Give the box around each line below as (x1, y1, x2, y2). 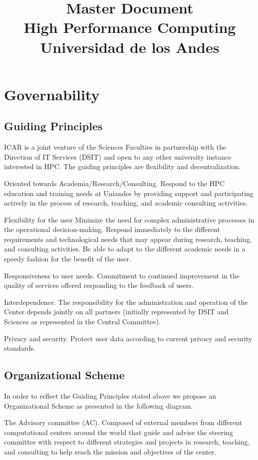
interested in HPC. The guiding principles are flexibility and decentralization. (4, 161, 241, 172)
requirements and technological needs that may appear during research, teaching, (4, 233, 252, 244)
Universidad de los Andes (40, 36, 220, 57)
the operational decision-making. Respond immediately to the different (4, 224, 220, 234)
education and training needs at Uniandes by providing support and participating (4, 188, 254, 198)
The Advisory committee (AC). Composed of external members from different (4, 417, 243, 428)
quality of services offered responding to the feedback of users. (4, 280, 194, 290)
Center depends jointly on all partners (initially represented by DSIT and (4, 306, 229, 317)
